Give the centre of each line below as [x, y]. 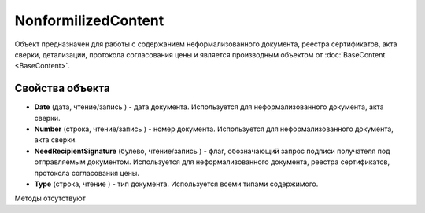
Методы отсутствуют [50, 198]
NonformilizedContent [89, 20]
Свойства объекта [62, 88]
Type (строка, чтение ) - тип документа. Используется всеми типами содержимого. [176, 184]
